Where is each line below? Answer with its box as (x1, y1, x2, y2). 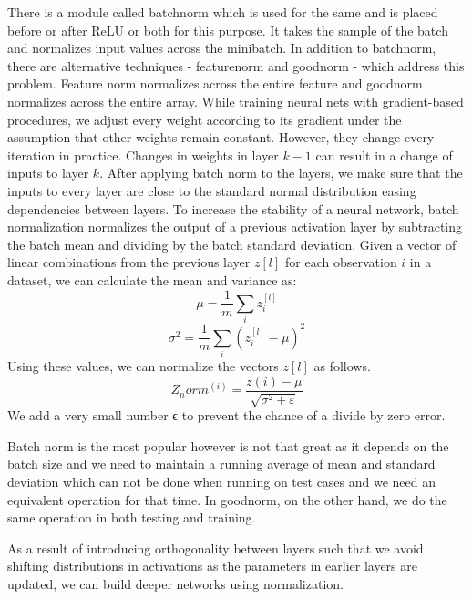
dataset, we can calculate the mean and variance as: (7, 270, 297, 289)
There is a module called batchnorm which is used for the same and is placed (7, 3, 438, 21)
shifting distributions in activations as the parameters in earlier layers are (7, 556, 417, 575)
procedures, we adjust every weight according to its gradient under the (7, 109, 402, 129)
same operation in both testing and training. (7, 508, 256, 527)
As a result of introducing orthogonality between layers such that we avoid (7, 538, 424, 557)
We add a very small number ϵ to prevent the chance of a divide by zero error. (7, 406, 446, 425)
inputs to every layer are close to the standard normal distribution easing (7, 181, 416, 200)
